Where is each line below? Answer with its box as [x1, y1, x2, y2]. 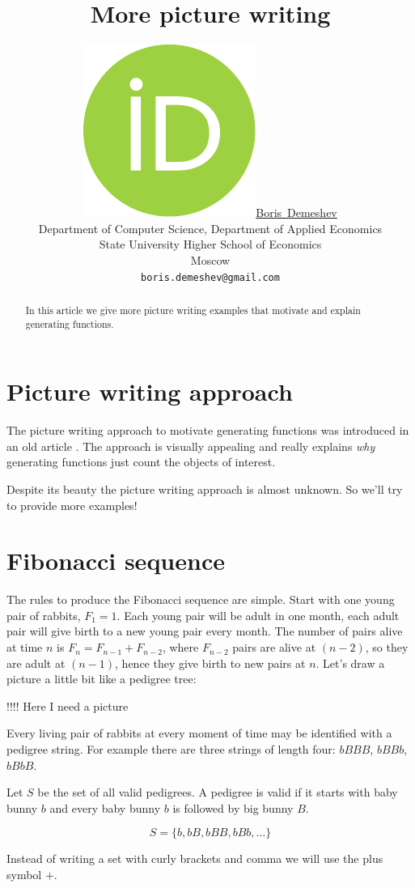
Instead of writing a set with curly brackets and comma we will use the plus [6, 850, 383, 867]
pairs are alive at [232, 639, 316, 656]
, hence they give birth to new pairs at [115, 654, 306, 671]
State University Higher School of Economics [99, 236, 322, 253]
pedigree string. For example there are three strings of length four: [6, 741, 336, 758]
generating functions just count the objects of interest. [6, 453, 276, 470]
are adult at [6, 654, 66, 671]
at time [6, 639, 43, 656]
